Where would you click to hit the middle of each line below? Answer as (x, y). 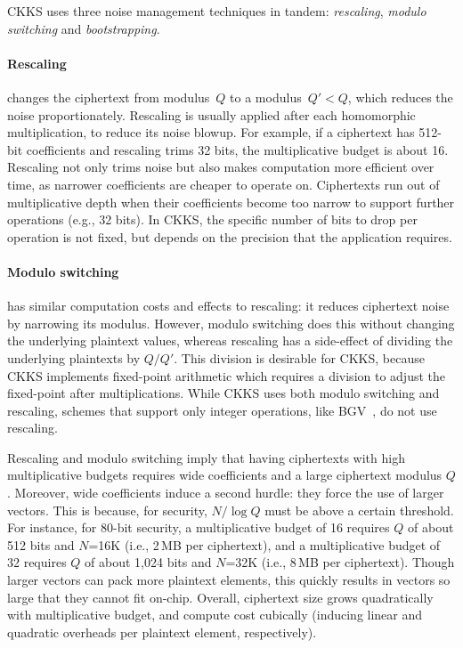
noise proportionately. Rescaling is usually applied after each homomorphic (211, 114)
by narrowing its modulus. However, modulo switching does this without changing (231, 323)
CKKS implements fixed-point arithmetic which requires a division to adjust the (226, 375)
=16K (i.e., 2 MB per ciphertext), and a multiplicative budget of (264, 544)
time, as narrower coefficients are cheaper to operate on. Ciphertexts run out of (223, 184)
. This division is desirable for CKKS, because (299, 357)
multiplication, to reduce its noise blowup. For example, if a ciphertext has (211, 132)
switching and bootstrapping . (84, 28)
